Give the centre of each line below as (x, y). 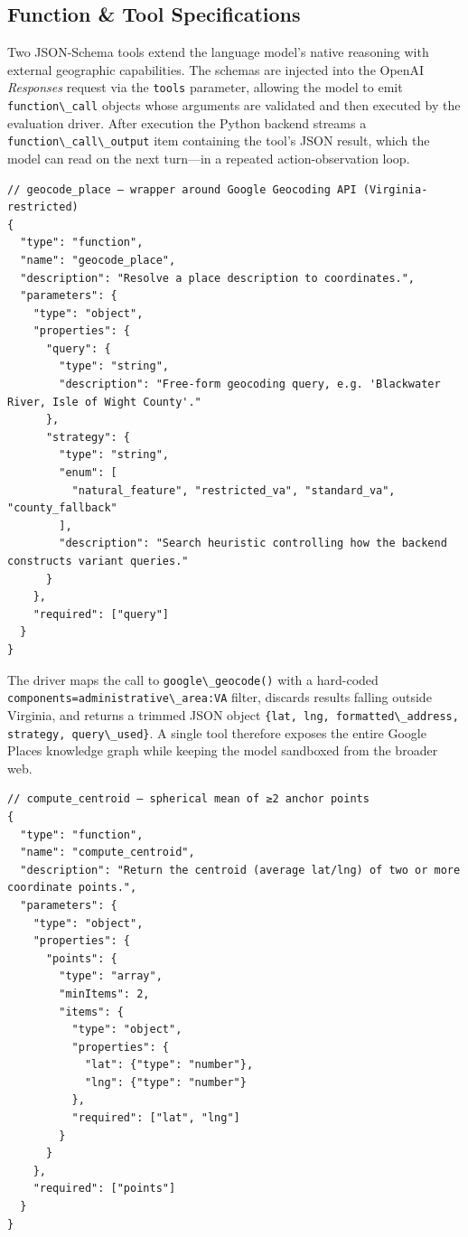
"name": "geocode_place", (98, 260)
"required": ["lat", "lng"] (156, 1118)
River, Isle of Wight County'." (104, 402)
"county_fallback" (62, 508)
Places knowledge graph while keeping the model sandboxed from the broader (223, 750)
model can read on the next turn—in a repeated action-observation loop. (209, 158)
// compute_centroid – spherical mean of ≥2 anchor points (188, 799)
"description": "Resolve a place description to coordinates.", (218, 278)
